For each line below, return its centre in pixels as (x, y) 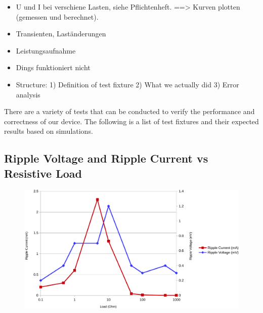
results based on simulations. (49, 131)
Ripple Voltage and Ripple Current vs (106, 158)
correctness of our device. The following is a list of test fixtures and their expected (131, 121)
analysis (28, 94)
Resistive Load (43, 173)
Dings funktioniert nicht (53, 67)
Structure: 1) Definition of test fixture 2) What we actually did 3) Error (127, 84)
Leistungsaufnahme (46, 50)
